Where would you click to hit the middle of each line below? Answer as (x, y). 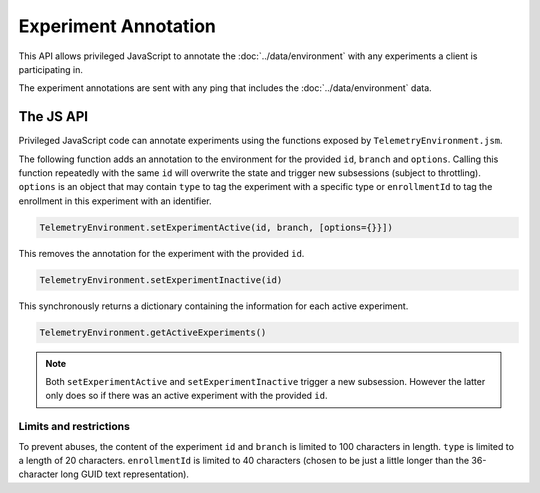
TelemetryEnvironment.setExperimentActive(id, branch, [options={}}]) (216, 227)
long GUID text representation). (125, 474)
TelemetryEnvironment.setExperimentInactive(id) (161, 279)
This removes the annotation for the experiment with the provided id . (161, 253)
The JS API (53, 116)
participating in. (51, 69)
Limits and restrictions (74, 427)
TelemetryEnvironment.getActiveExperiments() (153, 332)
